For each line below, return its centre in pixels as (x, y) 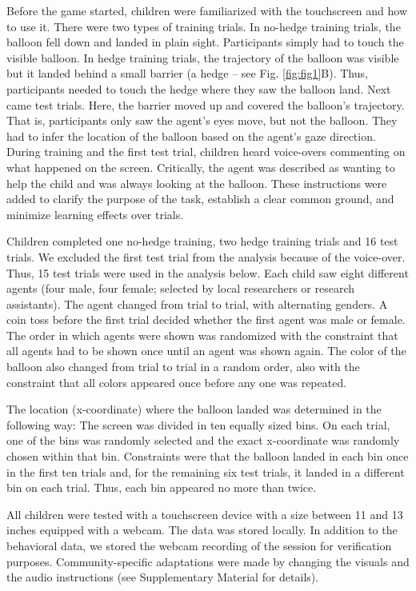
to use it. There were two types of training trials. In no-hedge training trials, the (204, 26)
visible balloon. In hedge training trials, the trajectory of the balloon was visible (203, 57)
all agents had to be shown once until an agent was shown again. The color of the (206, 351)
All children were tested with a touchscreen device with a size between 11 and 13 (205, 514)
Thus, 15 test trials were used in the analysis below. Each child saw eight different (208, 272)
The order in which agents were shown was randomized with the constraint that (202, 335)
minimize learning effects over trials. (95, 214)
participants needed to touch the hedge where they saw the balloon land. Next (199, 88)
